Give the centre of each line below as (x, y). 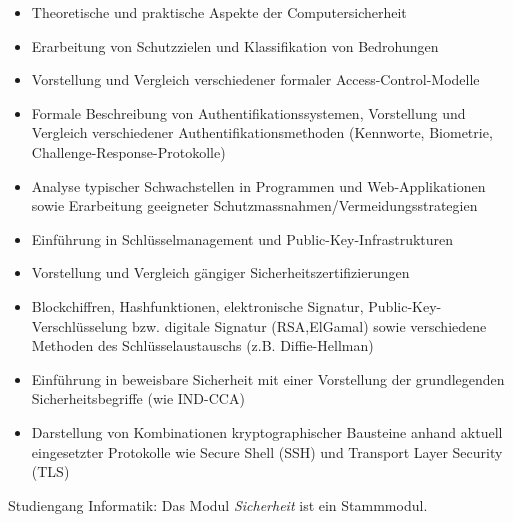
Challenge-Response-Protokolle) (128, 151)
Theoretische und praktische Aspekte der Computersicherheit (219, 12)
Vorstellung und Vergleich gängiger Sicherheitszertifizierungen (220, 272)
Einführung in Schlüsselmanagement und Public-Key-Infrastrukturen (242, 238)
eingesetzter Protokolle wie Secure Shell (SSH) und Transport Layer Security (267, 451)
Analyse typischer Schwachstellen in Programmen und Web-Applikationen (258, 185)
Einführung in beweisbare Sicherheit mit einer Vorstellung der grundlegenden (268, 378)
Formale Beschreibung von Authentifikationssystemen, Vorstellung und (248, 112)
